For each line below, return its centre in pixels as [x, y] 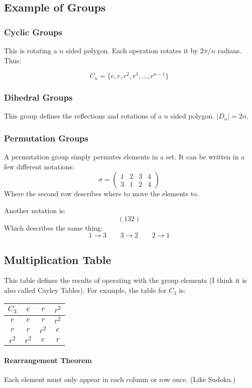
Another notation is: [35, 210]
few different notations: [39, 166]
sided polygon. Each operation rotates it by [132, 50]
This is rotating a [31, 50]
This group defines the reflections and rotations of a [83, 116]
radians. [230, 50]
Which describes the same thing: [53, 227]
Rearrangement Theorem [48, 360]
